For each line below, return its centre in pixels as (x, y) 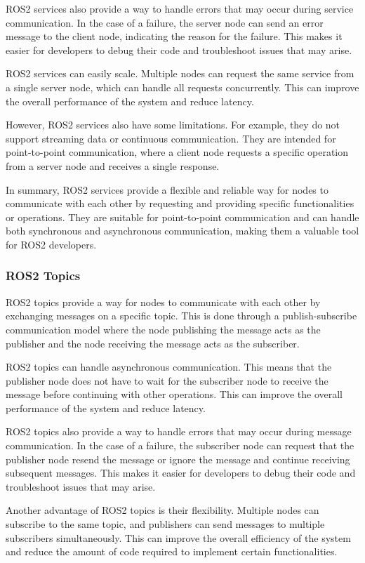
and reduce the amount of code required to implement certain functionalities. (172, 551)
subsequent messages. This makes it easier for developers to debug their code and (181, 473)
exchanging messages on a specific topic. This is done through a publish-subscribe (181, 316)
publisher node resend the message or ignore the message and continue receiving (178, 459)
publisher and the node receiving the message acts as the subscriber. (153, 343)
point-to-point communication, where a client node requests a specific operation (177, 152)
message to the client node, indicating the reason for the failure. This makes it (174, 36)
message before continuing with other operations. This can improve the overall (174, 394)
